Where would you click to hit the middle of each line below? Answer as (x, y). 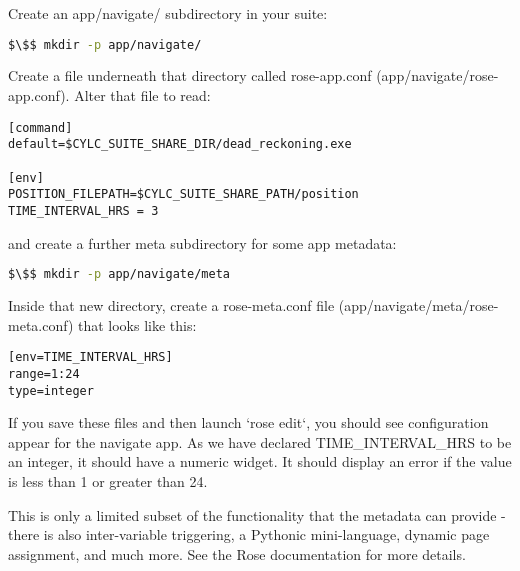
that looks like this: (137, 324)
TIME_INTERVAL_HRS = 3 (83, 210)
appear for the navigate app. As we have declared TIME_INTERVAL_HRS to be (260, 441)
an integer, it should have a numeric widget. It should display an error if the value (260, 461)
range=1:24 (44, 373)
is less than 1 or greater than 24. (108, 481)
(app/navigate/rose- (437, 75)
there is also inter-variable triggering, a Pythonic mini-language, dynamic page (249, 534)
